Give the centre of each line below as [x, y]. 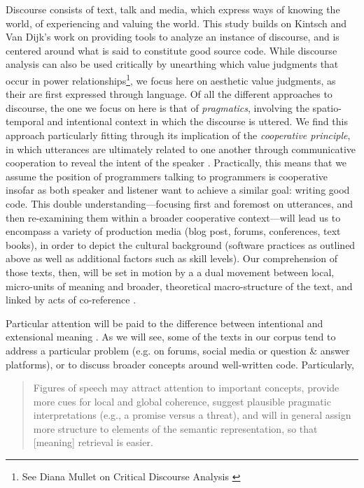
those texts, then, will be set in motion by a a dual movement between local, [170, 272]
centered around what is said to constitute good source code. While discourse [171, 50]
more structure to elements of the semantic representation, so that [175, 428]
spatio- [327, 107]
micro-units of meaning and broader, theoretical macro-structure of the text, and [179, 286]
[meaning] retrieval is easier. [93, 442]
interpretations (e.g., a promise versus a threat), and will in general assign [192, 415]
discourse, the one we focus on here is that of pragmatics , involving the [157, 107]
